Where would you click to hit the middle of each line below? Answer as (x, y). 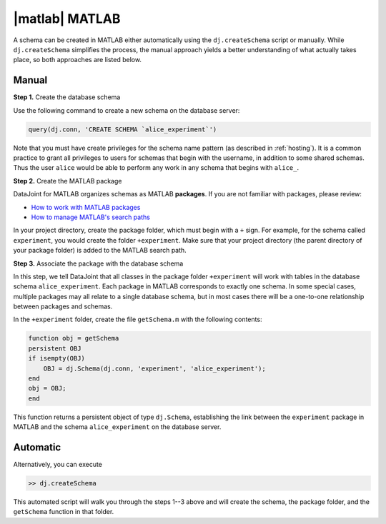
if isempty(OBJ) (57, 358)
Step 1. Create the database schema (67, 97)
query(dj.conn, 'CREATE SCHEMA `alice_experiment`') (123, 129)
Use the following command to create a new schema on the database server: (127, 110)
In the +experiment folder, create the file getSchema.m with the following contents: (138, 319)
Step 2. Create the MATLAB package (68, 181)
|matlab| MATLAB (67, 19)
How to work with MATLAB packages (86, 207)
